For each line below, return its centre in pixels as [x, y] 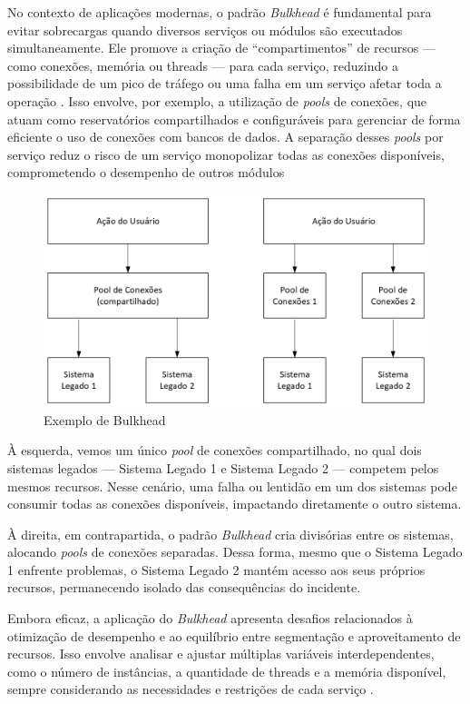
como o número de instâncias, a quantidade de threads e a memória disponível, [227, 671]
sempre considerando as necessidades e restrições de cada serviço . [191, 689]
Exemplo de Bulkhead [105, 419]
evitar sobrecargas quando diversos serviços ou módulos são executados [205, 30]
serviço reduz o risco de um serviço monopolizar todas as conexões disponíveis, [226, 154]
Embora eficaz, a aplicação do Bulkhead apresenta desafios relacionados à [210, 618]
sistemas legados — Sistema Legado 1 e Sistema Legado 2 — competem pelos [223, 467]
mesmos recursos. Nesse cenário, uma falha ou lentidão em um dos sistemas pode [232, 486]
